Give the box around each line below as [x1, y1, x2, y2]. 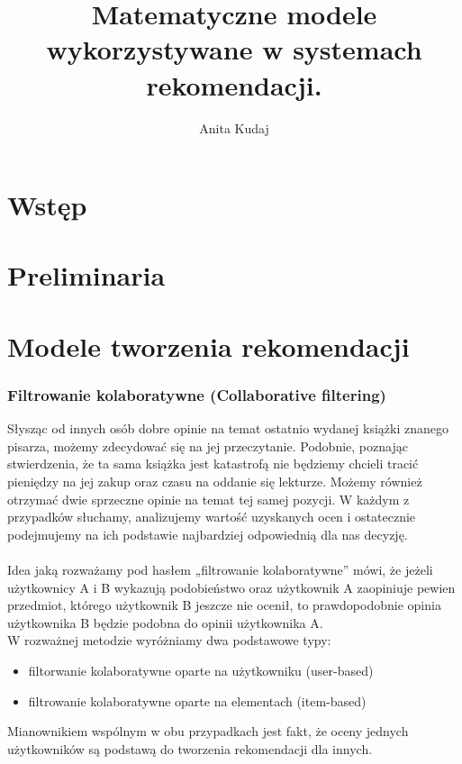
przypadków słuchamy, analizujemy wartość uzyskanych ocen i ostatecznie [7, 507, 416, 526]
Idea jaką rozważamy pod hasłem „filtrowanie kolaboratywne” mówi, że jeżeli [7, 560, 433, 578]
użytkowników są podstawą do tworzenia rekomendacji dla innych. [7, 739, 373, 758]
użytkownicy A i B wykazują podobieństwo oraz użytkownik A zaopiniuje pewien [7, 578, 456, 596]
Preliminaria [7, 257, 166, 294]
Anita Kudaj [199, 118, 269, 137]
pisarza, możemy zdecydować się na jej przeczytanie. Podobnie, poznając [7, 436, 408, 455]
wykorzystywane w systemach [46, 31, 422, 68]
